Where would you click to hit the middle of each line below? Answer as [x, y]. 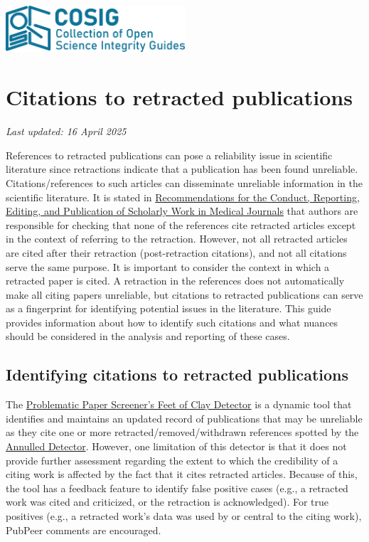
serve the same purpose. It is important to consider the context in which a [168, 266]
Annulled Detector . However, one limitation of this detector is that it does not [176, 446]
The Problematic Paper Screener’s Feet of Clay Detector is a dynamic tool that [179, 404]
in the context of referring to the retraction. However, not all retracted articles [177, 239]
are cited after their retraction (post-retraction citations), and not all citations [176, 252]
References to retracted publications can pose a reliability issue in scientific [169, 155]
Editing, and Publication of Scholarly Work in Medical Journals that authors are [182, 211]
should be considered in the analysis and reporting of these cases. [148, 336]
